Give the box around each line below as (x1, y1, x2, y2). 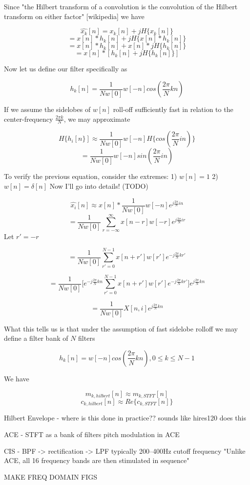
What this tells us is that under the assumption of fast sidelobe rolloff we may (4, 323, 238, 333)
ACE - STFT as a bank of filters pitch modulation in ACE (4, 429, 180, 440)
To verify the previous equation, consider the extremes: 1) (4, 171, 177, 181)
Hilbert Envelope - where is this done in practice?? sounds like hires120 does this (4, 413, 246, 423)
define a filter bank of (4, 333, 68, 343)
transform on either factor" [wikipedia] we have (4, 11, 145, 21)
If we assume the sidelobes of (4, 104, 91, 114)
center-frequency (4, 113, 53, 124)
